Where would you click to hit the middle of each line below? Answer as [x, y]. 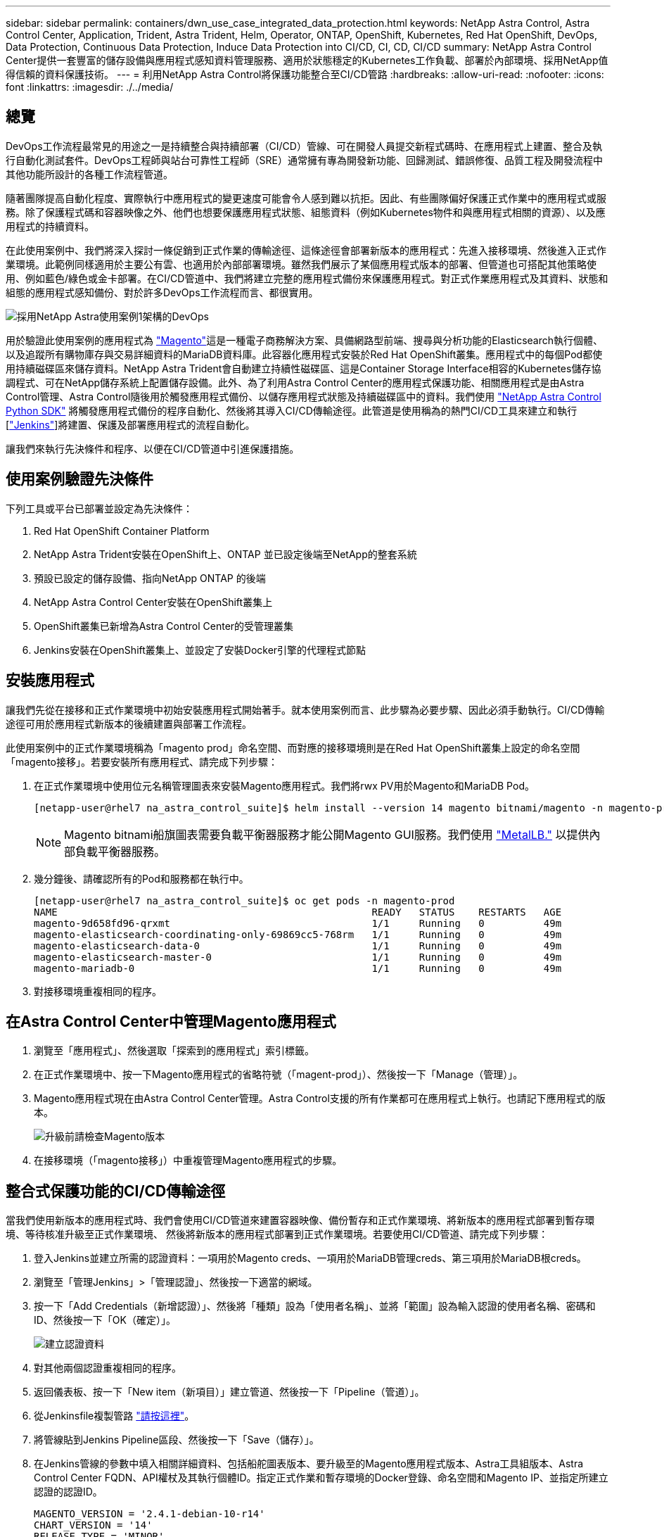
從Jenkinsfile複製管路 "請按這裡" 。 [114, 1416]
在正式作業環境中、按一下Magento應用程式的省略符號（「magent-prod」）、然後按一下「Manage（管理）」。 [279, 1075]
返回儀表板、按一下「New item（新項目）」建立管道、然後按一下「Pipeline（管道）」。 [229, 1392]
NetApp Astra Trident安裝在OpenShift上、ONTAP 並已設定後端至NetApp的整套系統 [225, 554]
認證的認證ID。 [68, 1492]
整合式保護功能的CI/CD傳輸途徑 [116, 1191]
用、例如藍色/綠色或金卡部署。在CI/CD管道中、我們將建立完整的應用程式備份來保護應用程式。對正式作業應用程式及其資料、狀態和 [307, 278]
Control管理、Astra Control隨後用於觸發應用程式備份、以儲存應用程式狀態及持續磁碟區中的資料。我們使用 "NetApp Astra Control [304, 396]
